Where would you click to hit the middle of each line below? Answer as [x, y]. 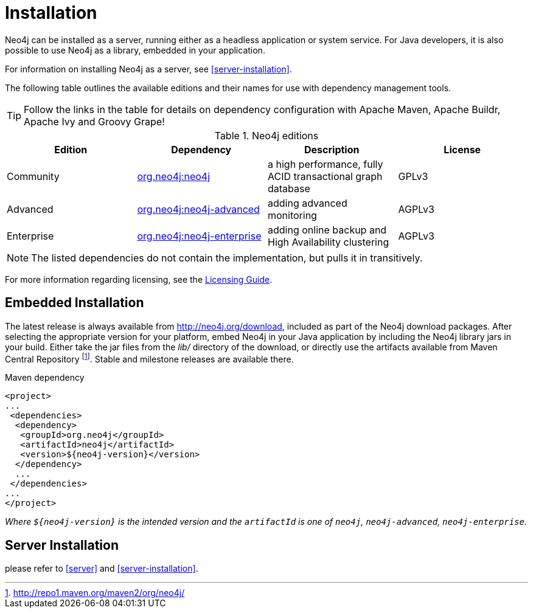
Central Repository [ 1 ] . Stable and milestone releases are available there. [149, 358]
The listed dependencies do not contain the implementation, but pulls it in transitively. [227, 258]
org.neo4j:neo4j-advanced [198, 209]
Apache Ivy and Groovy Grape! [94, 121]
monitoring [292, 215]
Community [33, 176]
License [462, 149]
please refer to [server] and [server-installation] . [102, 569]
